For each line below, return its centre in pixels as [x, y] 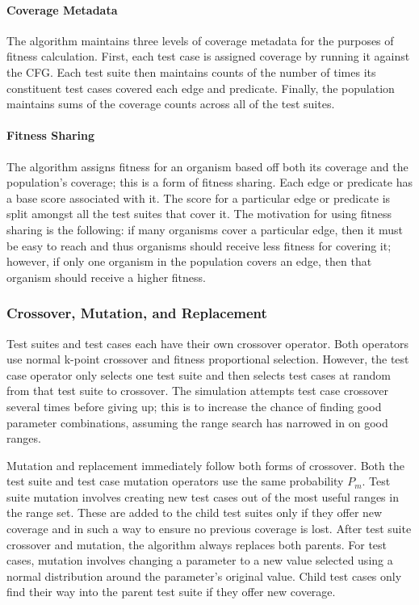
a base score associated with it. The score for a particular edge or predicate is [199, 197]
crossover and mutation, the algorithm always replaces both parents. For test [197, 544]
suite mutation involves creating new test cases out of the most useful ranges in [203, 496]
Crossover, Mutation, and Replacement [137, 313]
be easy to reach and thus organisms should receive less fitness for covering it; [199, 245]
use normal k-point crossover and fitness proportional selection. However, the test [208, 359]
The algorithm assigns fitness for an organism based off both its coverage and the [207, 166]
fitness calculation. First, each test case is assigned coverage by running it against [208, 56]
